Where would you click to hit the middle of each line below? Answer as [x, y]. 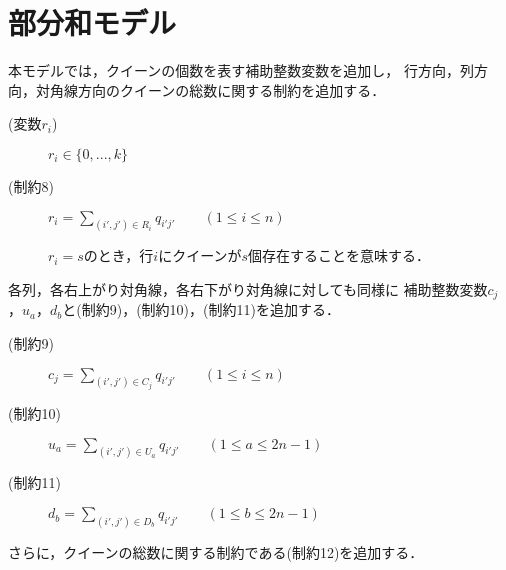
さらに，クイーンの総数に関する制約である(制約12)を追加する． [216, 551]
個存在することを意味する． [339, 255]
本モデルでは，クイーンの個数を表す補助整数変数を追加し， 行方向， [234, 70]
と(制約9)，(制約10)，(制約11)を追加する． [201, 309]
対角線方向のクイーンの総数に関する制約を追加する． [210, 89]
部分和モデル [92, 22]
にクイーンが [200, 255]
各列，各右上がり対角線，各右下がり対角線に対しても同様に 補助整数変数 [248, 288]
